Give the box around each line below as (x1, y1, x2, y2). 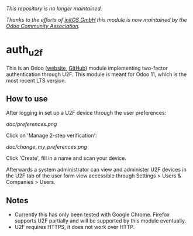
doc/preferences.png (6, 121, 57, 128)
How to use (6, 94, 48, 104)
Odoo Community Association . (6, 23, 80, 29)
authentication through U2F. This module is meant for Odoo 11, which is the (6, 70, 187, 78)
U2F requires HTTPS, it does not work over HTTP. (14, 224, 135, 231)
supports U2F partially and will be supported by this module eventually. (14, 217, 187, 224)
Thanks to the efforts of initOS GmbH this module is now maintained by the (6, 16, 187, 23)
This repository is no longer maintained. (6, 5, 102, 12)
